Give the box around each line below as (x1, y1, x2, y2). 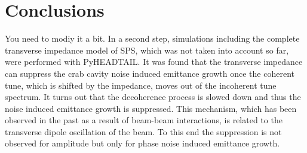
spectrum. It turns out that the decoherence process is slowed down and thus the (5, 90, 301, 103)
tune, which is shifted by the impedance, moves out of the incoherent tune (5, 79, 277, 91)
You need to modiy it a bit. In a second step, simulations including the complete (5, 32, 300, 45)
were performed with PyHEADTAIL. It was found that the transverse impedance (5, 55, 303, 68)
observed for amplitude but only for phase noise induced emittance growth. (5, 137, 280, 149)
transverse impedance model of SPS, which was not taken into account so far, (5, 43, 289, 56)
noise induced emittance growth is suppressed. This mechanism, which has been (5, 102, 297, 114)
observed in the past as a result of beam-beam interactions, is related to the (5, 114, 283, 126)
